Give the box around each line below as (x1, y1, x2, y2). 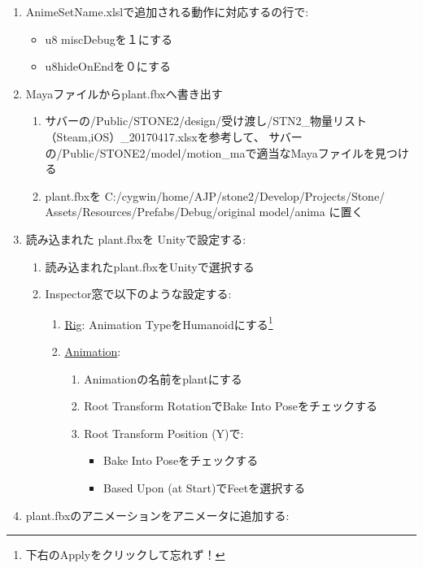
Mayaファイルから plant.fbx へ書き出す (25, 85, 223, 102)
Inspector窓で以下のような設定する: (45, 285, 232, 302)
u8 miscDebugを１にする (45, 30, 172, 47)
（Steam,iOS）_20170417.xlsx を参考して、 (45, 128, 265, 145)
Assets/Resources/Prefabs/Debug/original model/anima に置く (45, 203, 364, 220)
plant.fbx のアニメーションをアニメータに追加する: (25, 506, 290, 523)
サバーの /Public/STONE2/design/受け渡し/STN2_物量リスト (45, 112, 368, 129)
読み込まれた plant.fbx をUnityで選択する (45, 258, 255, 275)
